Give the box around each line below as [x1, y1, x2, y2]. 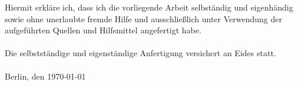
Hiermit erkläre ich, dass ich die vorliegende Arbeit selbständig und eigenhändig [5, 1, 293, 13]
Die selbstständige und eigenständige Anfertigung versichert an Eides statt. [5, 47, 276, 59]
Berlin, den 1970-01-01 [5, 70, 86, 82]
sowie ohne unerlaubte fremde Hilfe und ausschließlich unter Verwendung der [5, 12, 283, 25]
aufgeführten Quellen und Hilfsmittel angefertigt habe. [5, 24, 201, 36]
